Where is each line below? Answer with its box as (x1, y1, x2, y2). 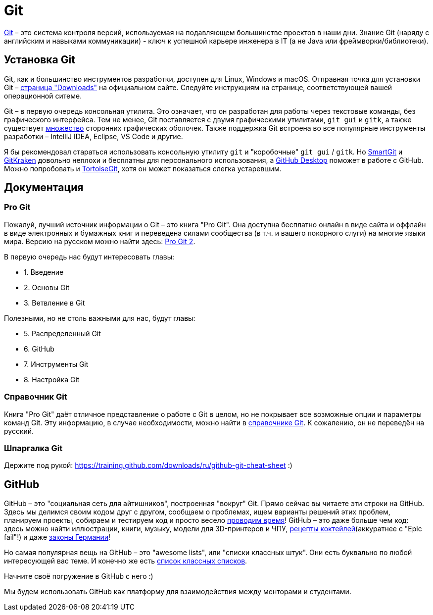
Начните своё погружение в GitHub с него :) (4, 572, 153, 581)
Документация (4, 181, 84, 194)
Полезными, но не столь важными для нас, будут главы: (4, 313, 195, 322)
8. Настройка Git (24, 375, 80, 384)
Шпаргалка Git (4, 443, 63, 453)
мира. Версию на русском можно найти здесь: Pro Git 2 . (4, 237, 195, 246)
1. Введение (24, 267, 64, 276)
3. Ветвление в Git (24, 298, 85, 307)
